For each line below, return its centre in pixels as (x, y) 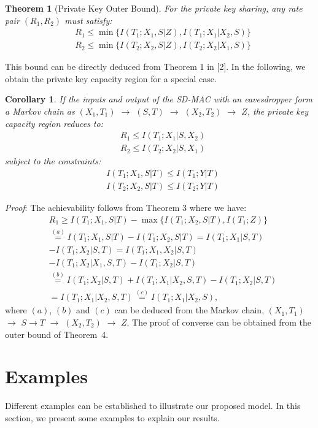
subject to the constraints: (53, 161)
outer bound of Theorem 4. (57, 334)
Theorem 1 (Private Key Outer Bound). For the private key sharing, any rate (154, 8)
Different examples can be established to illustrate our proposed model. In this (153, 406)
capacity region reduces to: (54, 123)
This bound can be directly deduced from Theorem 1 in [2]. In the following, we (155, 67)
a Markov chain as (40, 111)
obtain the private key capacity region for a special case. (111, 78)
